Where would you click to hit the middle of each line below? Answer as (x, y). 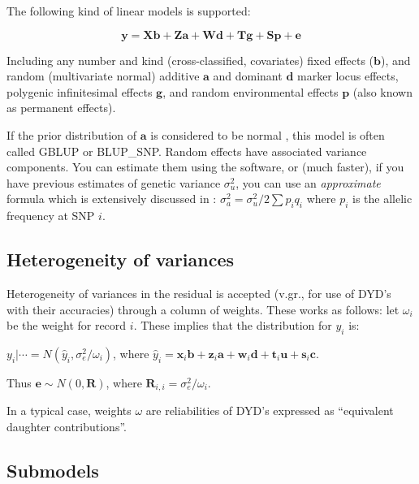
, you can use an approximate (308, 182)
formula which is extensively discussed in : (112, 199)
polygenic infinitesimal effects (80, 91)
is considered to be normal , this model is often (268, 134)
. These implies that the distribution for (233, 325)
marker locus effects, (348, 76)
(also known (382, 91)
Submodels (53, 470)
